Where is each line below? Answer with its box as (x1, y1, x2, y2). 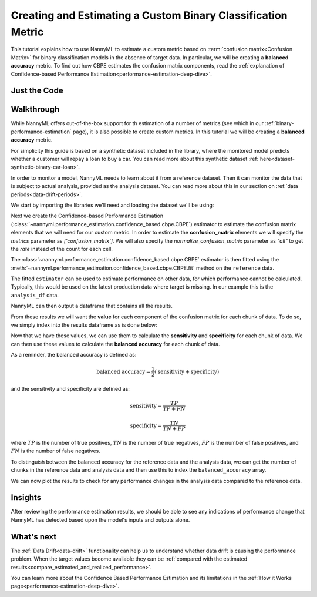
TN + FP (163, 425, 186, 432)
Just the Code (11, 86, 64, 96)
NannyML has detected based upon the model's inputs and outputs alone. (11, 516, 190, 523)
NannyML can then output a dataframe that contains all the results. (11, 303, 173, 310)
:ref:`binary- (265, 120, 294, 127)
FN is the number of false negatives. (11, 447, 101, 455)
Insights (11, 492, 42, 502)
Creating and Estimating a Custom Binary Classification (11, 9, 288, 22)
